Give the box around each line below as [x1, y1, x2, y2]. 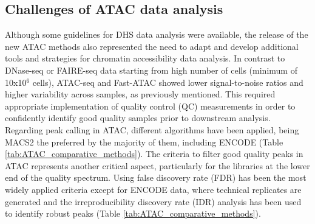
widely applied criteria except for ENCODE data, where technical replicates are [5, 183, 302, 195]
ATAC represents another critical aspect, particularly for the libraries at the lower [5, 159, 310, 172]
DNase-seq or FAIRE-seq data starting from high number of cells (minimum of [5, 63, 297, 76]
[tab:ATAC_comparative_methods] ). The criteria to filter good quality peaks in [5, 147, 303, 160]
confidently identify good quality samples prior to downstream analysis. [5, 111, 271, 124]
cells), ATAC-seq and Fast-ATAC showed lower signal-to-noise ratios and [32, 75, 303, 88]
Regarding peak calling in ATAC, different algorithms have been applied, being [5, 123, 299, 136]
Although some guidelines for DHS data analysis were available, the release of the [5, 28, 308, 41]
